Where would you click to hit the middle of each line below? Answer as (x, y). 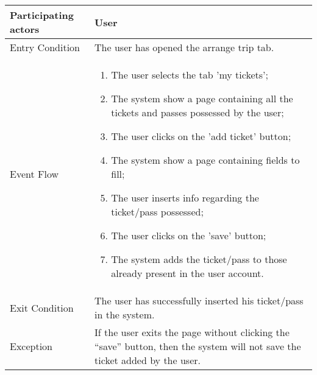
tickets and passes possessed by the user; (198, 112)
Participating (42, 15)
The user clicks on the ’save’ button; (189, 235)
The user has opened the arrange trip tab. (184, 47)
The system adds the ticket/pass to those (199, 259)
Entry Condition (45, 47)
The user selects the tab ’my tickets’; (190, 75)
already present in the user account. (187, 273)
